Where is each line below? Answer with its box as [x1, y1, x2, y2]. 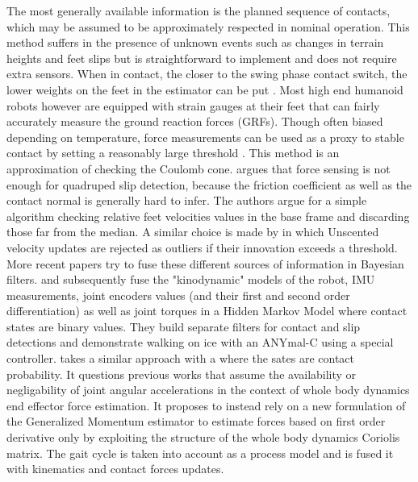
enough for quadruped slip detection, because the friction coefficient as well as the [6, 176, 412, 193]
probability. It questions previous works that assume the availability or [6, 365, 357, 382]
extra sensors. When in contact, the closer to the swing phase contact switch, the [6, 65, 408, 82]
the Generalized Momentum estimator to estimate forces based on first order [6, 413, 386, 430]
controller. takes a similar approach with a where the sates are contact [6, 350, 354, 367]
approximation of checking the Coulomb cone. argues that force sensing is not [6, 160, 391, 177]
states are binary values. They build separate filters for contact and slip [6, 318, 361, 334]
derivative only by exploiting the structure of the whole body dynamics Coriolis [6, 429, 400, 446]
